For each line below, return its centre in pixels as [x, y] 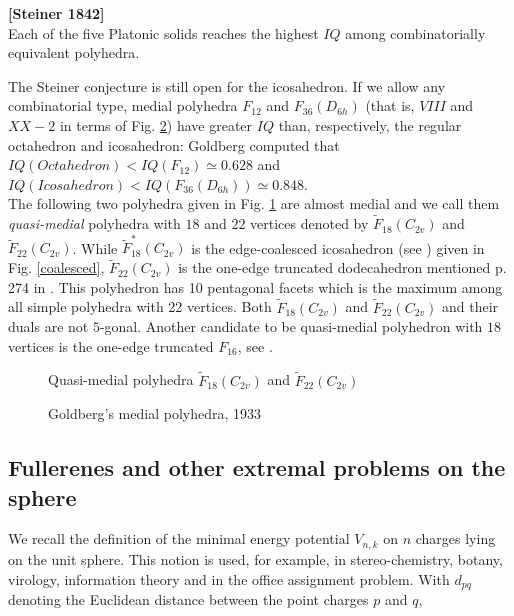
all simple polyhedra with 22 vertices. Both [140, 306]
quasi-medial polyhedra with [94, 223]
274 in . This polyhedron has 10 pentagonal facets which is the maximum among [255, 286]
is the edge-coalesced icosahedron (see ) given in [338, 247]
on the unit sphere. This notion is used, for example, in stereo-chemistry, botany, [255, 558]
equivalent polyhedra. [74, 52]
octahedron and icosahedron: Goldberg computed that [174, 144]
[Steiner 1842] [56, 13]
